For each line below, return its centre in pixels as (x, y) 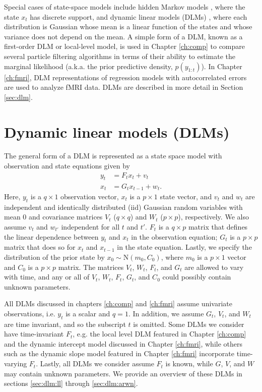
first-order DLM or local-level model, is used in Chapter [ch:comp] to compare (125, 46)
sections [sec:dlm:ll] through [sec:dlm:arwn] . (71, 383)
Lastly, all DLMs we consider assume (97, 363)
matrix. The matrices (91, 267)
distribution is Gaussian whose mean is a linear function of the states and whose (128, 26)
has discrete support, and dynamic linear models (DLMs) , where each (139, 16)
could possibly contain (197, 277)
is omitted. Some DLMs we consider (189, 324)
